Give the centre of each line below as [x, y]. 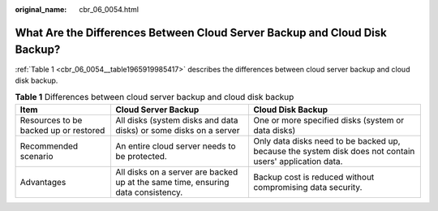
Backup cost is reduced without [313, 177]
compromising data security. [307, 187]
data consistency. [149, 192]
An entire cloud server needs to [176, 146]
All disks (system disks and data [177, 120]
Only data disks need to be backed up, [326, 140]
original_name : [41, 9]
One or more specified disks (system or [328, 120]
